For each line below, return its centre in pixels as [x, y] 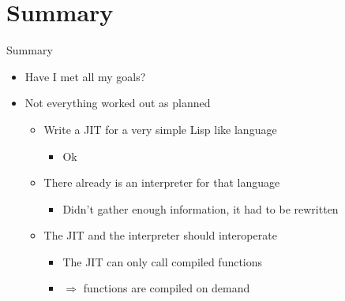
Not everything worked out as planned [118, 103]
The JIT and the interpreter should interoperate [160, 235]
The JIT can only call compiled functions [163, 261]
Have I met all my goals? [85, 76]
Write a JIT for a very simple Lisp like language [160, 129]
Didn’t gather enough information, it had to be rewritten [201, 208]
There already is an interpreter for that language [162, 182]
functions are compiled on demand [167, 288]
